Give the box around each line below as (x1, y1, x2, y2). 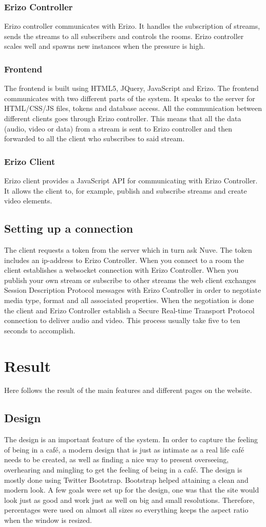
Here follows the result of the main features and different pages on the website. (4, 385, 252, 396)
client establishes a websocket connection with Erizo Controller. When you (4, 265, 239, 275)
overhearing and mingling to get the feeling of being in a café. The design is (4, 464, 242, 475)
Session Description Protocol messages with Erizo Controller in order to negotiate (4, 285, 261, 295)
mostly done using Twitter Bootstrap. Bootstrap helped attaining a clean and (4, 474, 249, 485)
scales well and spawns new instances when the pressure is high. (4, 41, 205, 51)
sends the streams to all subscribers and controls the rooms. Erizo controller (4, 30, 244, 41)
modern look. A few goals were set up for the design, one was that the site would (4, 484, 259, 495)
